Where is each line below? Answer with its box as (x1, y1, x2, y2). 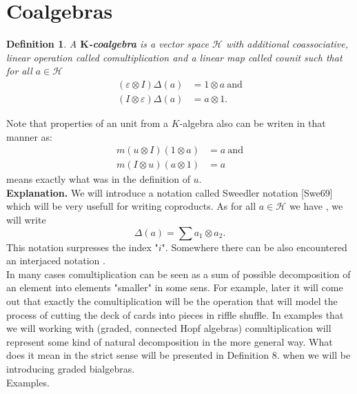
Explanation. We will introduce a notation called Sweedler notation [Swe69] (6, 185, 333, 199)
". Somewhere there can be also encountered (161, 239, 347, 254)
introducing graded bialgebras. (6, 361, 135, 375)
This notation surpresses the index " (6, 239, 159, 254)
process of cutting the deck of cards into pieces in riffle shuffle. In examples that (6, 307, 344, 322)
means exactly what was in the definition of (6, 172, 190, 186)
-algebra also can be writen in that (179, 115, 326, 130)
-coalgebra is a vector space (88, 37, 209, 51)
